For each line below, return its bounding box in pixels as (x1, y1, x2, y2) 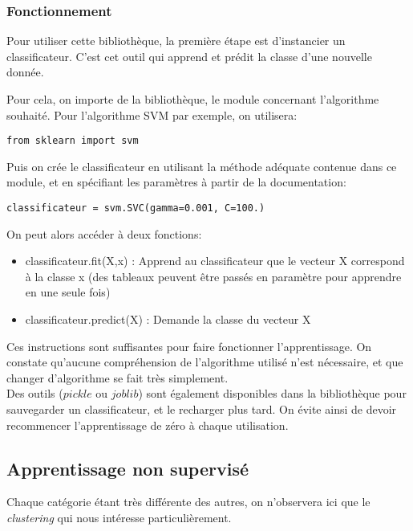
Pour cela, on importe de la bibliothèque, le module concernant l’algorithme (6, 91, 379, 107)
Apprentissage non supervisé (6, 455, 249, 480)
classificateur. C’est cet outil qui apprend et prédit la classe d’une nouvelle (6, 47, 372, 64)
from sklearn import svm (6, 135, 139, 147)
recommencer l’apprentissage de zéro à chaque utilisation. (6, 416, 289, 433)
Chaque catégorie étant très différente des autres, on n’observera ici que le (6, 493, 370, 510)
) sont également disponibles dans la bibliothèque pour (138, 385, 407, 402)
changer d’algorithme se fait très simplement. (6, 369, 229, 386)
